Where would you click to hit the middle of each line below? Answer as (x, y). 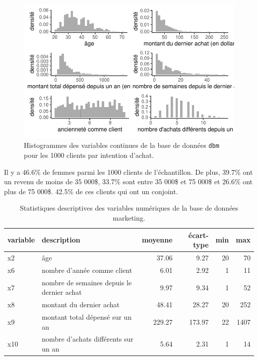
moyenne (157, 240)
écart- (198, 235)
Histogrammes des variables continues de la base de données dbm (122, 145)
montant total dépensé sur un (87, 317)
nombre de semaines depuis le (87, 282)
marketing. (129, 218)
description (61, 240)
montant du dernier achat (81, 304)
